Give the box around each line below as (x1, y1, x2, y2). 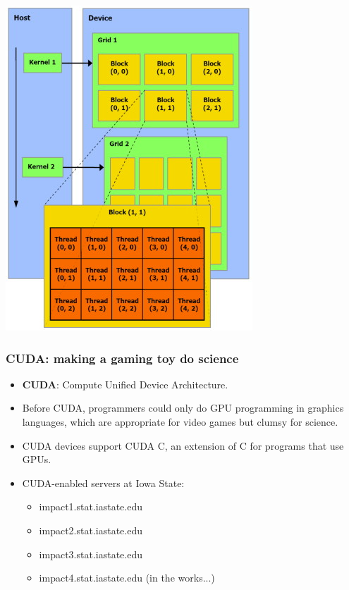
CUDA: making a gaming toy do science (6, 349, 239, 367)
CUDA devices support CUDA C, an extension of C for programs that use (22, 438, 344, 453)
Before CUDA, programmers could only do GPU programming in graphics (22, 400, 344, 415)
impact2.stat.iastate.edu (39, 522, 142, 537)
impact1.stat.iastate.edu (39, 499, 142, 514)
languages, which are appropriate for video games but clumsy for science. (22, 414, 338, 429)
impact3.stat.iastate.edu (39, 546, 142, 561)
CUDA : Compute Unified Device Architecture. (22, 376, 228, 391)
